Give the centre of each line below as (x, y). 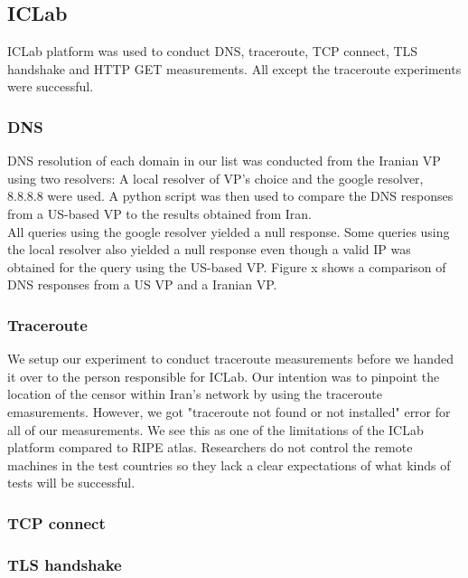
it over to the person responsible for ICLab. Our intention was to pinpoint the (224, 376)
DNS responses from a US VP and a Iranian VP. (142, 284)
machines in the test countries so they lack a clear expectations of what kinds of (229, 464)
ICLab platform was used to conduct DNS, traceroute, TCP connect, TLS (213, 51)
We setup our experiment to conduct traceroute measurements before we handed (230, 359)
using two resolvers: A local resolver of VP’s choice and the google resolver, (215, 178)
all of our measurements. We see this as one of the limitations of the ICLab (215, 429)
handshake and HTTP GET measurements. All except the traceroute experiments (234, 68)
